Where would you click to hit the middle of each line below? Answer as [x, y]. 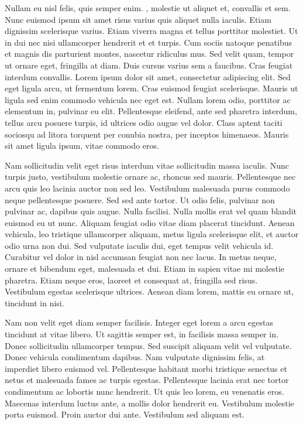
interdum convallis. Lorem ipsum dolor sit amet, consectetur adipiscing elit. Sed [148, 76]
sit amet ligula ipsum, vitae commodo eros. [82, 146]
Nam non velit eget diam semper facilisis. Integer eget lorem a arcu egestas [139, 322]
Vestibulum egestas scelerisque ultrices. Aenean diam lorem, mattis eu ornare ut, [149, 291]
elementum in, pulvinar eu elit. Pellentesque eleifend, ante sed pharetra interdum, [151, 111]
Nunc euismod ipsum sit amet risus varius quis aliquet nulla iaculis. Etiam [138, 19]
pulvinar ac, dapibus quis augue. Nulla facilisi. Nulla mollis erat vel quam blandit [151, 211]
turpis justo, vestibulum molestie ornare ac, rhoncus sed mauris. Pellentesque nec [150, 177]
